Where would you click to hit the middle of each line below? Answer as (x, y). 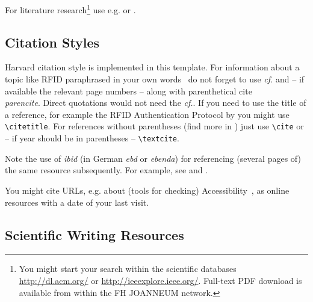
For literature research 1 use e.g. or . (70, 9)
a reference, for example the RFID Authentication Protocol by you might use (147, 114)
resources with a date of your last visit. (77, 202)
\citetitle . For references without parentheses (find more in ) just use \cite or (154, 126)
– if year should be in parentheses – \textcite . (92, 138)
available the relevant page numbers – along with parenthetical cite (129, 91)
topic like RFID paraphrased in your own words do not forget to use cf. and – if (155, 79)
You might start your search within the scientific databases (128, 269)
